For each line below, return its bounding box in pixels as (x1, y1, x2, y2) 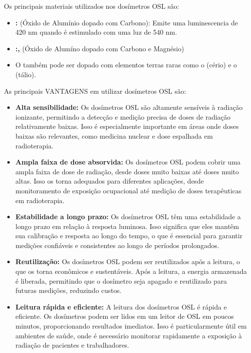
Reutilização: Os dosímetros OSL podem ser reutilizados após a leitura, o (15, 256, 240, 267)
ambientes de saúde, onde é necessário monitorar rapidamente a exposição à (15, 330, 242, 340)
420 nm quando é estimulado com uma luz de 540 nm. (15, 27, 177, 37)
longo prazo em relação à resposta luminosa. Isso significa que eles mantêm (15, 221, 239, 231)
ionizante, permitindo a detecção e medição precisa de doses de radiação (15, 111, 231, 122)
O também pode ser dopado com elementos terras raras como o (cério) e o (15, 60, 237, 70)
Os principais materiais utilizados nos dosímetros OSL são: (4, 1, 179, 11)
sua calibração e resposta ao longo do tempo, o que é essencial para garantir (15, 230, 243, 241)
